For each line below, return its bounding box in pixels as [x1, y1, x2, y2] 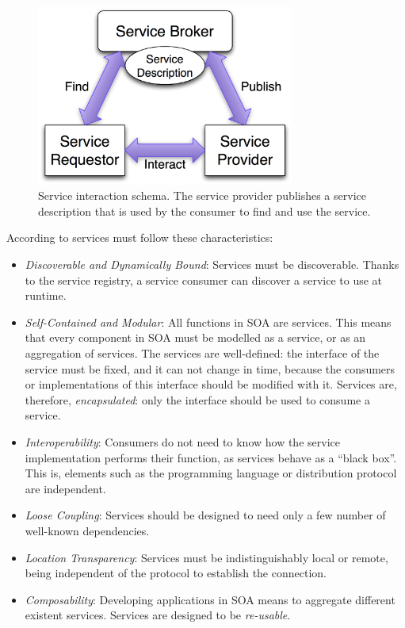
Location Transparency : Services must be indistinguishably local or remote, [25, 549, 388, 565]
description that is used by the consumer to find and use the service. [38, 202, 371, 219]
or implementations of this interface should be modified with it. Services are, [25, 376, 397, 392]
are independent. [25, 480, 106, 496]
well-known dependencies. [25, 522, 150, 538]
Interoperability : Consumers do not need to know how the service [25, 433, 340, 450]
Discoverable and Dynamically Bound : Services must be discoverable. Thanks [25, 256, 399, 273]
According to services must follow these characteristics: [6, 229, 273, 246]
